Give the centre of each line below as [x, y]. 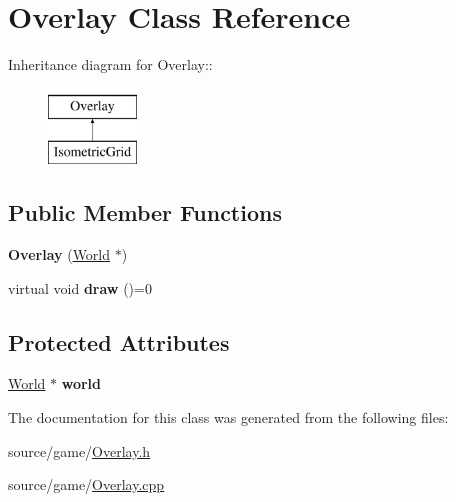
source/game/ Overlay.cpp [86, 484]
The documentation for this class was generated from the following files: [228, 417]
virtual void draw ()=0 [80, 287]
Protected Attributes [119, 341]
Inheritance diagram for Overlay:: [110, 64]
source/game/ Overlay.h [79, 450]
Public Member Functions [145, 212]
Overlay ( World [59, 254]
